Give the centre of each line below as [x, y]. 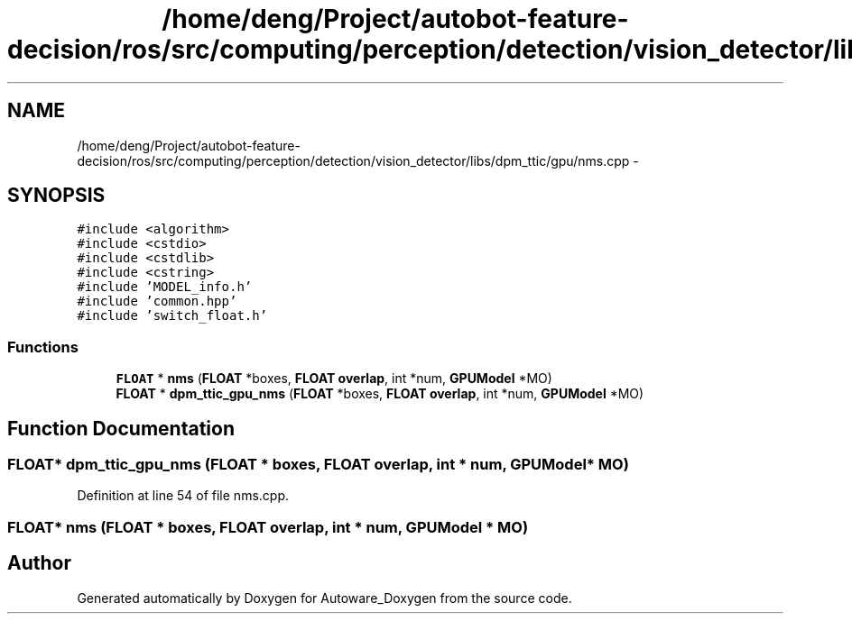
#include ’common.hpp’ [157, 301]
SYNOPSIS [56, 196]
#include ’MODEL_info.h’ [165, 287]
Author [39, 563]
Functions [43, 347]
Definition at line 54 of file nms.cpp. [183, 496]
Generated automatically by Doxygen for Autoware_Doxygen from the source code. [324, 598]
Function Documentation [121, 428]
